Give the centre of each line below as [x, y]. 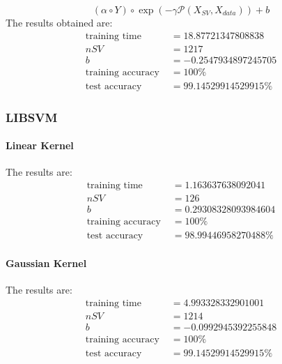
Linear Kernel [40, 145]
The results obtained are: [59, 22]
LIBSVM [32, 117]
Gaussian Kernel [46, 263]
